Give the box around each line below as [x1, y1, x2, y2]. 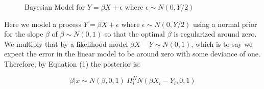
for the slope [4, 28, 43, 39]
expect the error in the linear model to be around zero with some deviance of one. [4, 48, 260, 59]
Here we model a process [4, 18, 82, 29]
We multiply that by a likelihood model [4, 38, 128, 49]
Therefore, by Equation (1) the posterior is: [4, 58, 140, 69]
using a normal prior [193, 18, 257, 29]
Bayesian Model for [25, 2, 85, 12]
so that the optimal [104, 28, 165, 39]
